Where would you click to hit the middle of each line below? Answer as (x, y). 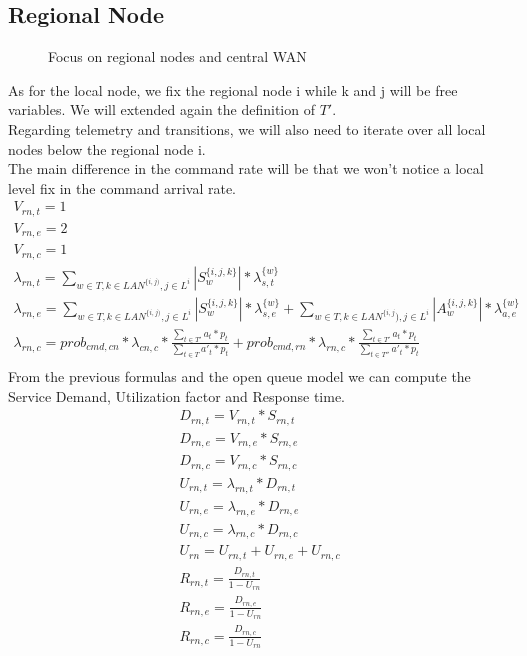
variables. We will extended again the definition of (161, 109)
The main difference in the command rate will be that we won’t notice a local (246, 168)
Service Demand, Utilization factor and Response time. (177, 395)
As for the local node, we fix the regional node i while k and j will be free (233, 89)
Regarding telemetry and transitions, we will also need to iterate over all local (247, 128)
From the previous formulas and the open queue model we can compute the (239, 376)
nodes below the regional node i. (107, 148)
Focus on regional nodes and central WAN (177, 56)
